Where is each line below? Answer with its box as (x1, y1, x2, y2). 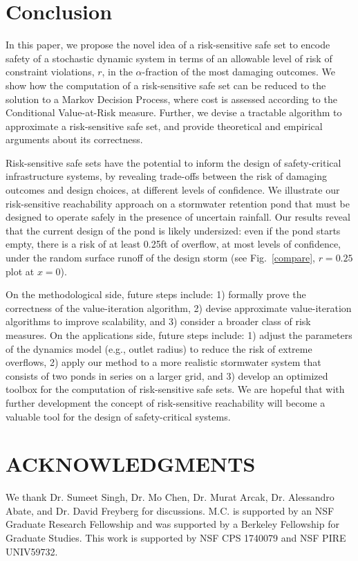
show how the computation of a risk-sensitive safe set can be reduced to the (6, 77, 326, 92)
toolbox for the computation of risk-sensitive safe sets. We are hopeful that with (6, 382, 345, 396)
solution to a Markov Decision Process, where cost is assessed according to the (6, 91, 337, 106)
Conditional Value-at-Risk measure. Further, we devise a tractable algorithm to (6, 105, 342, 120)
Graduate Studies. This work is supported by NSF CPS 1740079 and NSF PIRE (6, 531, 346, 545)
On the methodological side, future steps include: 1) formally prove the (6, 287, 306, 302)
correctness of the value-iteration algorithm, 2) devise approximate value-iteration (6, 300, 352, 315)
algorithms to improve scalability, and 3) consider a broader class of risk (6, 314, 311, 329)
